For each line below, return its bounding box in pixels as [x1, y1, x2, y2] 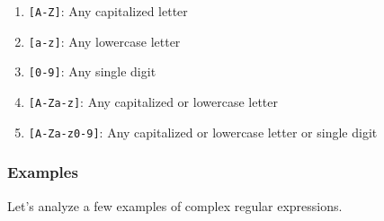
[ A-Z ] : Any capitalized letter [28, 2, 188, 20]
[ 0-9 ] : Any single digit [28, 62, 156, 81]
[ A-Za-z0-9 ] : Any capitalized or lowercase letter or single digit [28, 122, 378, 141]
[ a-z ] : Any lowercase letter [28, 31, 181, 50]
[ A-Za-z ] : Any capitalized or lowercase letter [28, 92, 278, 110]
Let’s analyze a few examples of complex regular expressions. [7, 196, 343, 215]
